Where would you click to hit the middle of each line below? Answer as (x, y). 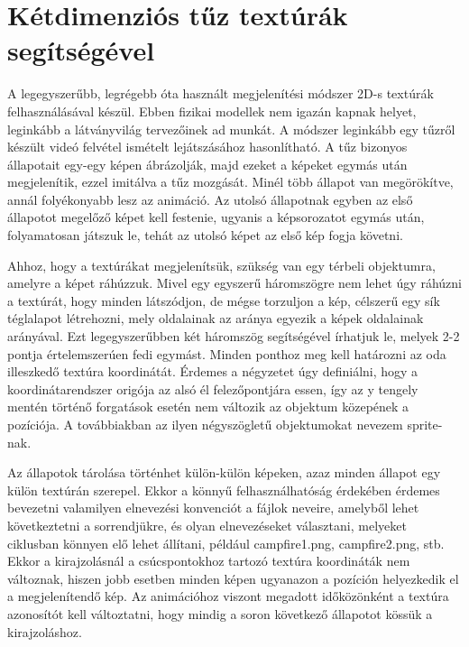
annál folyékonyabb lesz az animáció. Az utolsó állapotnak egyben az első (210, 199)
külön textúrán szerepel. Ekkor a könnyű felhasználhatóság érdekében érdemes (224, 490)
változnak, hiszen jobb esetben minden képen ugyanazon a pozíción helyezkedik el (233, 578)
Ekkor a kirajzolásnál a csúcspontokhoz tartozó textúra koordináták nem (209, 561)
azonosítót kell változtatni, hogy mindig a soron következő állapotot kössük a (220, 613)
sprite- (425, 424)
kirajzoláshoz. (45, 631)
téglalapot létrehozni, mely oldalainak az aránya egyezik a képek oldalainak (216, 318)
